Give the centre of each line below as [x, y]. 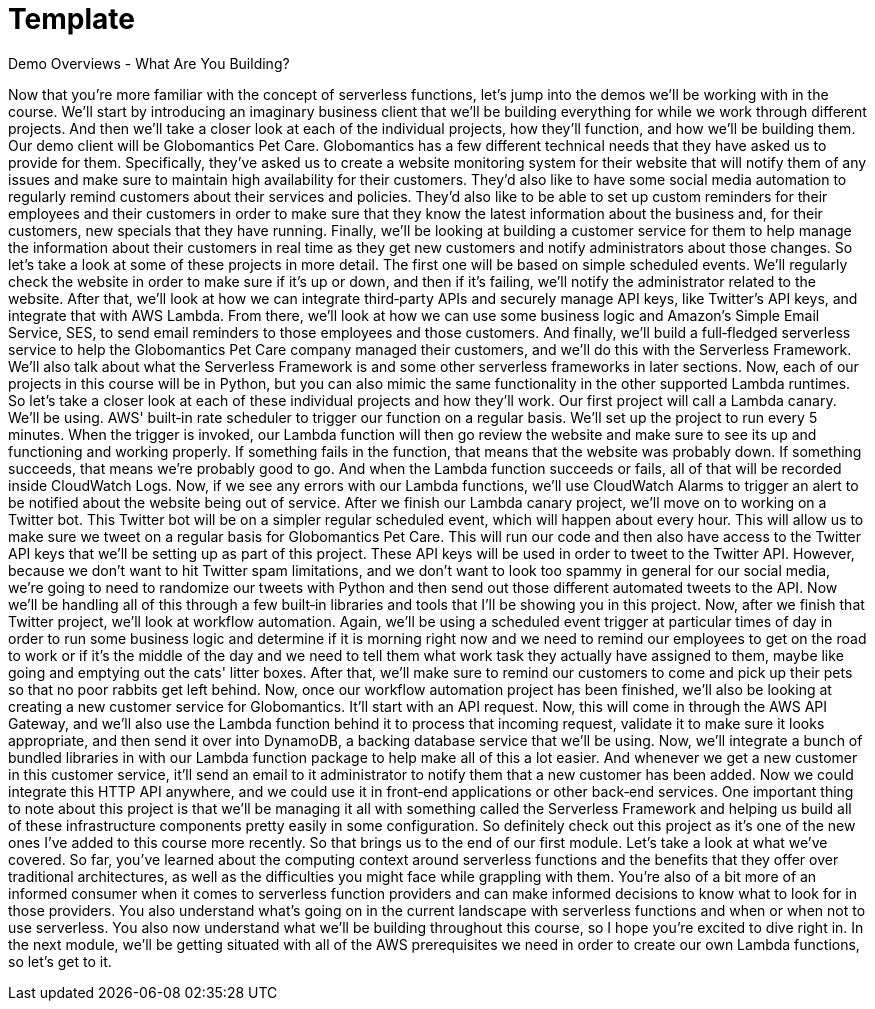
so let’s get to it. [60, 961]
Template [71, 19]
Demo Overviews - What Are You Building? [149, 63]
